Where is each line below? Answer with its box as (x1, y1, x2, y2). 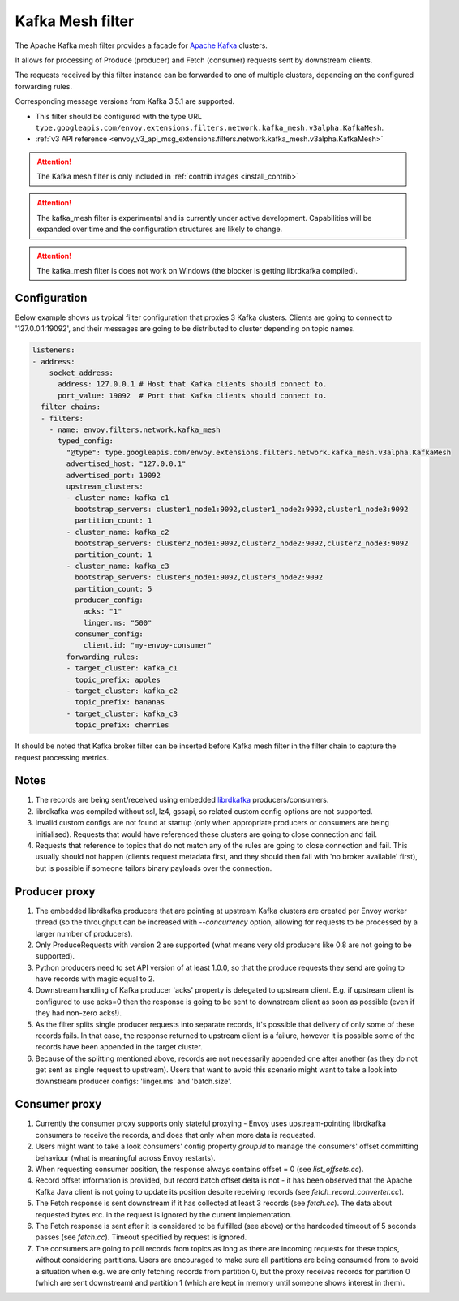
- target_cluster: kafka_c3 (66, 709, 178, 718)
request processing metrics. (15, 752, 109, 762)
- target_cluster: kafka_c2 (66, 687, 178, 696)
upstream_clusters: (66, 481, 144, 491)
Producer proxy (15, 885, 96, 898)
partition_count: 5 (74, 584, 152, 593)
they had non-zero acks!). (35, 1008, 122, 1018)
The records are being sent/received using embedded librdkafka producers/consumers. (35, 795, 329, 805)
